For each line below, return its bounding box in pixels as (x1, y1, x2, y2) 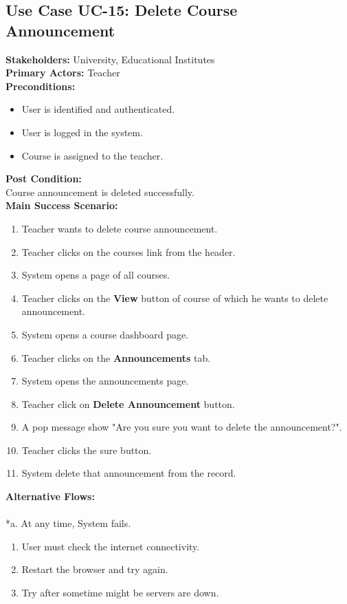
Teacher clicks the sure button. (21, 442, 152, 457)
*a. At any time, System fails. (5, 516, 131, 530)
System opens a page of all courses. (21, 268, 170, 282)
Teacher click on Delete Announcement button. (21, 396, 235, 411)
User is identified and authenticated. (21, 102, 175, 116)
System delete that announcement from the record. (21, 466, 236, 480)
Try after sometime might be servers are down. (21, 585, 219, 600)
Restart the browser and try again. (21, 562, 168, 576)
